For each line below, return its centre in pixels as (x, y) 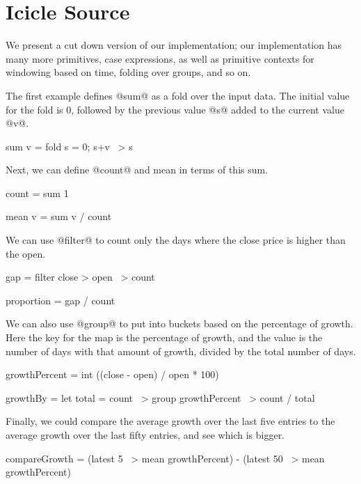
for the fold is (34, 109)
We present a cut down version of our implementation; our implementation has (174, 45)
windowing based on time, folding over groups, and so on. (128, 72)
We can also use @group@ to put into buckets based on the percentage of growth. (179, 323)
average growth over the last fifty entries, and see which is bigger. (145, 435)
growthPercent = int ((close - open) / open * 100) (112, 374)
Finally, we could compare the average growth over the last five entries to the (170, 421)
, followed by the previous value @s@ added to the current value (208, 109)
